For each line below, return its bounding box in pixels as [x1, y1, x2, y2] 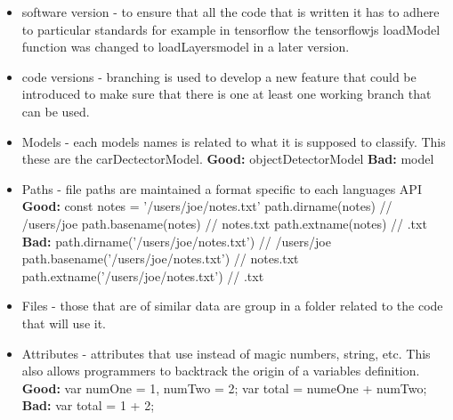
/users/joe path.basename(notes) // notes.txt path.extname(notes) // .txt [21, 214, 427, 232]
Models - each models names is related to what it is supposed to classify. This [21, 132, 446, 150]
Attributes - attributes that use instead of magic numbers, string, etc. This [21, 343, 431, 362]
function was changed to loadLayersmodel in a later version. [21, 37, 350, 56]
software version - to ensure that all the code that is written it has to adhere [21, 3, 440, 20]
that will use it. [21, 313, 106, 332]
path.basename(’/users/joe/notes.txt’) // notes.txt [21, 249, 299, 268]
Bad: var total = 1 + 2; [21, 396, 155, 415]
